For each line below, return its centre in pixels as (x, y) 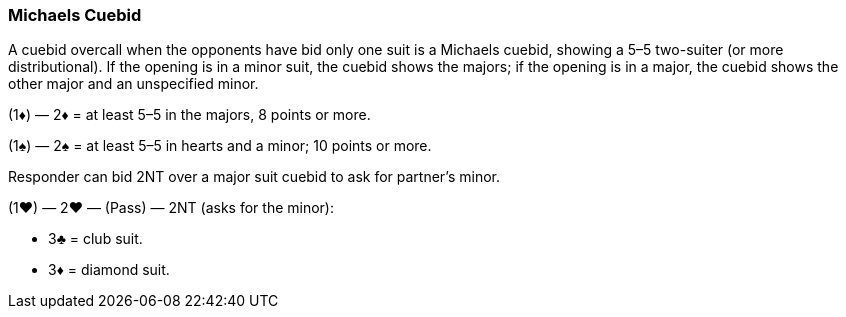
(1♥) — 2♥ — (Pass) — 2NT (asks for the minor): (171, 208)
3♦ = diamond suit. (109, 270)
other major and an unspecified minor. (133, 84)
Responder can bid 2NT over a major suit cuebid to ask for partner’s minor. (254, 177)
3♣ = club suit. (95, 239)
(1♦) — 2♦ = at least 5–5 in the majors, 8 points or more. (189, 115)
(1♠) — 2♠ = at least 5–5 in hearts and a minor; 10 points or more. (220, 146)
